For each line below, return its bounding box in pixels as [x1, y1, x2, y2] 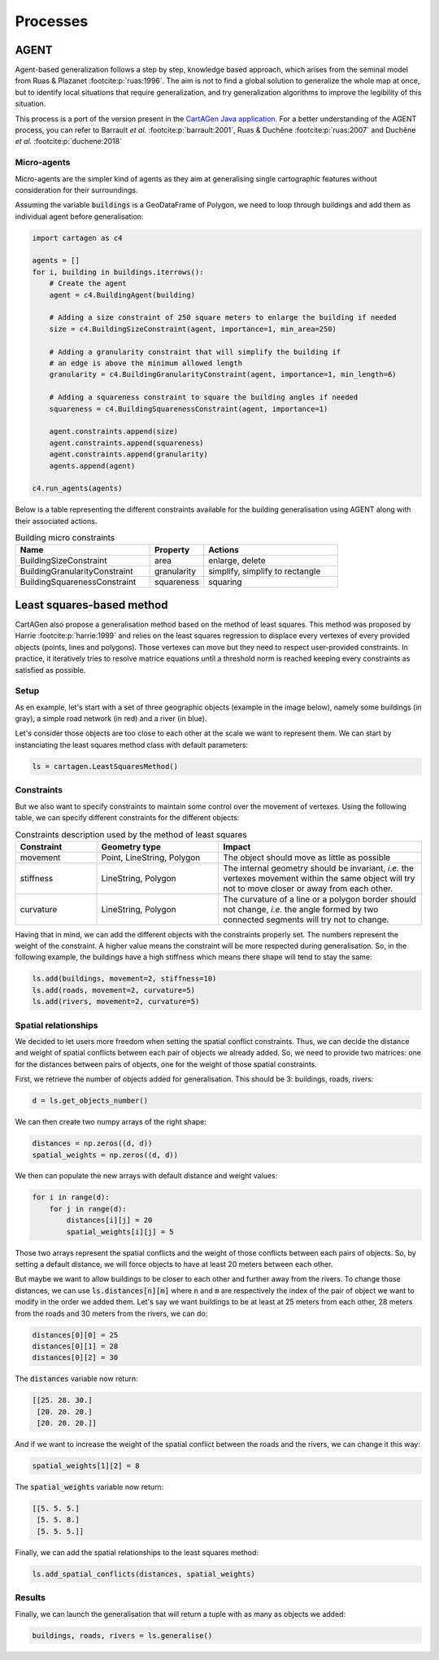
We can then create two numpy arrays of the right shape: [15, 1117, 207, 1127]
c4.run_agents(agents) [32, 484, 123, 493]
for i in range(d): [32, 1193, 110, 1202]
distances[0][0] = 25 [32, 1330, 119, 1339]
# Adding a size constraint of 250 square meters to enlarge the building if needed [49, 313, 398, 322]
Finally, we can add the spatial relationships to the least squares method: [15, 1547, 259, 1557]
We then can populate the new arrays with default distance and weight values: [15, 1171, 278, 1181]
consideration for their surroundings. [15, 185, 138, 194]
